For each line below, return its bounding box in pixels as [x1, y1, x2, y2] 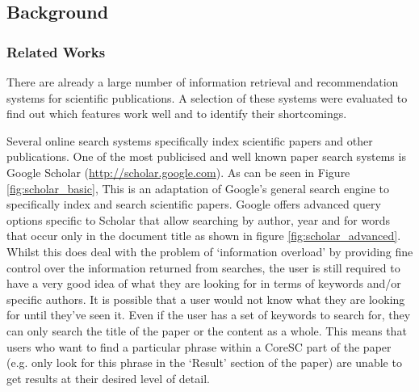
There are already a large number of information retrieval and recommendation [6, 74, 399, 90]
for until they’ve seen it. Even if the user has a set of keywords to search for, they [6, 306, 411, 323]
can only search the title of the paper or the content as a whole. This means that [6, 322, 407, 339]
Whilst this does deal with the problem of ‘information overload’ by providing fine [6, 242, 413, 259]
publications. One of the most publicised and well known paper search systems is [6, 148, 406, 165]
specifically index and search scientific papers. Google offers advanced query [6, 196, 381, 213]
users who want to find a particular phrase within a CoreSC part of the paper [6, 338, 392, 355]
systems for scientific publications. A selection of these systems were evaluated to [6, 89, 408, 106]
